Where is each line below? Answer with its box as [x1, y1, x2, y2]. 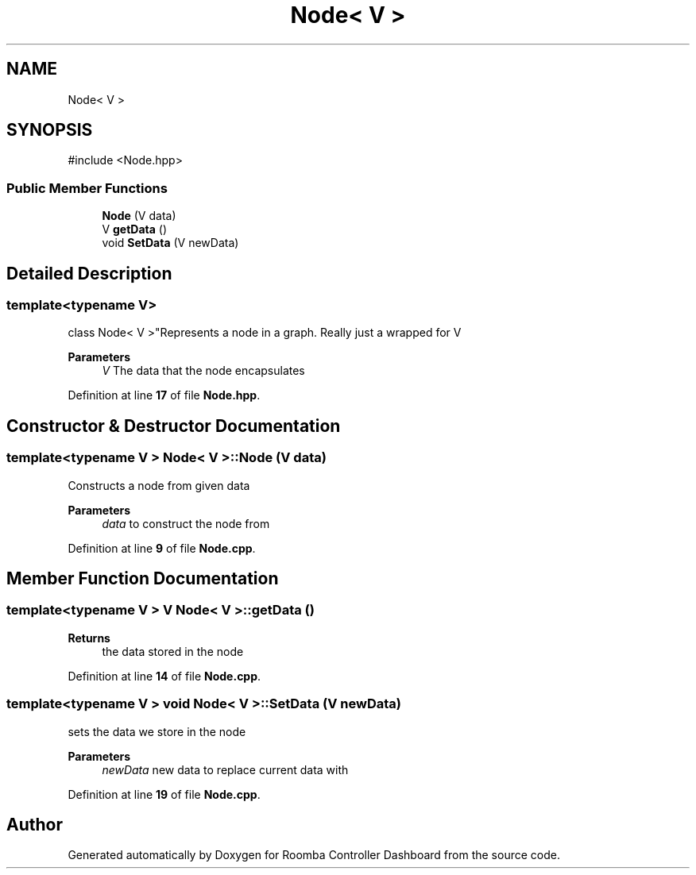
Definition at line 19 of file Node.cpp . [68, 787, 261, 801]
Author [6, 815, 63, 835]
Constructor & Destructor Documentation [6, 415, 341, 436]
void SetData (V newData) [102, 236, 239, 250]
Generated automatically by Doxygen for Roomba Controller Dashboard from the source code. [68, 848, 560, 862]
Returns [68, 630, 110, 645]
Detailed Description [6, 263, 172, 283]
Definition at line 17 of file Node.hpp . [68, 388, 261, 403]
